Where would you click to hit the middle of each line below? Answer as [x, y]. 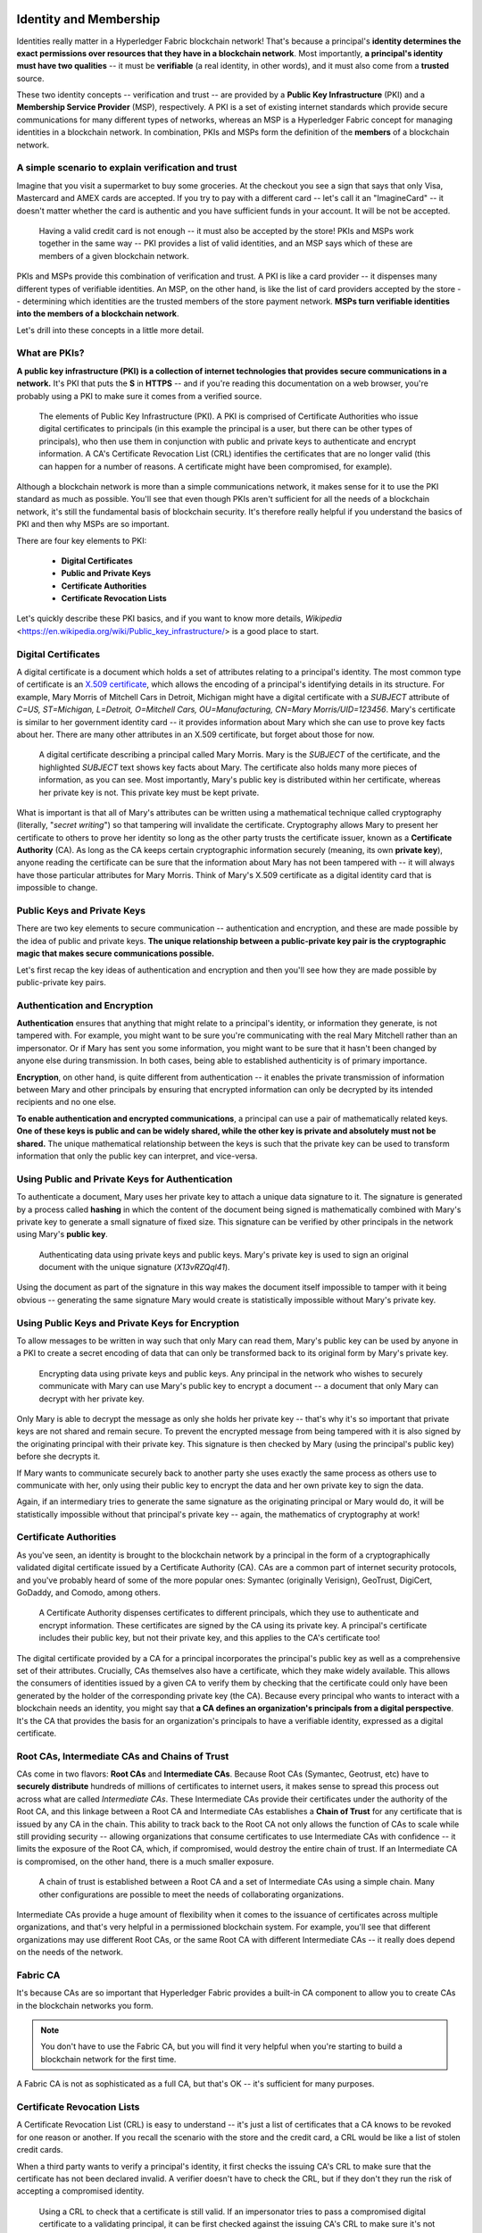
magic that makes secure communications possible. [115, 953]
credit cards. [40, 2150]
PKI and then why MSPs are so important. [93, 524]
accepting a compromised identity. [80, 2191]
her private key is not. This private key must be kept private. [149, 792]
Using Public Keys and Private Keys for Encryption [128, 1323]
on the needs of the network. [70, 1953]
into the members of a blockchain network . [98, 314]
